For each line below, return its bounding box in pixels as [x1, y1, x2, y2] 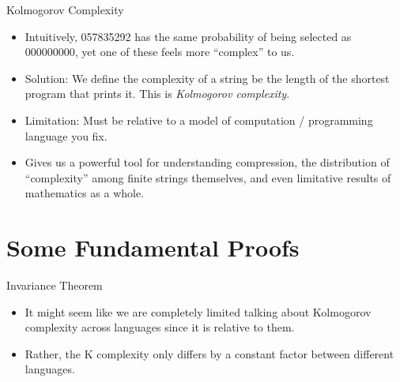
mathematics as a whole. [25, 185, 145, 201]
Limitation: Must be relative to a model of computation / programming [25, 111, 373, 128]
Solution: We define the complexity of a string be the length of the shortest [25, 69, 390, 86]
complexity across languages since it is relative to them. [25, 319, 295, 335]
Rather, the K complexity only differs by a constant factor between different [25, 345, 394, 361]
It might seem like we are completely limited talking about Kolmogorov [25, 303, 372, 320]
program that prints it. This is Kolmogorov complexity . [25, 85, 290, 102]
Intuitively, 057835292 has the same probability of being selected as [25, 28, 352, 44]
